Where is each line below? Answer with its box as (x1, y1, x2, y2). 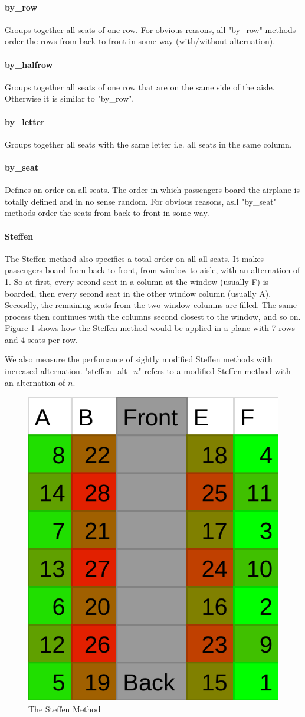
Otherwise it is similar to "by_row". (5, 92, 135, 104)
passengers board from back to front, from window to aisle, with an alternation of (5, 264, 300, 276)
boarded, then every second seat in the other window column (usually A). (5, 287, 271, 299)
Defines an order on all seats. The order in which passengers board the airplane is (5, 184, 300, 196)
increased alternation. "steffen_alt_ (5, 365, 134, 377)
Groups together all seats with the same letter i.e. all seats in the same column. (5, 137, 292, 150)
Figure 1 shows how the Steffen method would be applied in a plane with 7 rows (5, 322, 296, 334)
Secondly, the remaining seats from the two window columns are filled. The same (5, 299, 297, 311)
